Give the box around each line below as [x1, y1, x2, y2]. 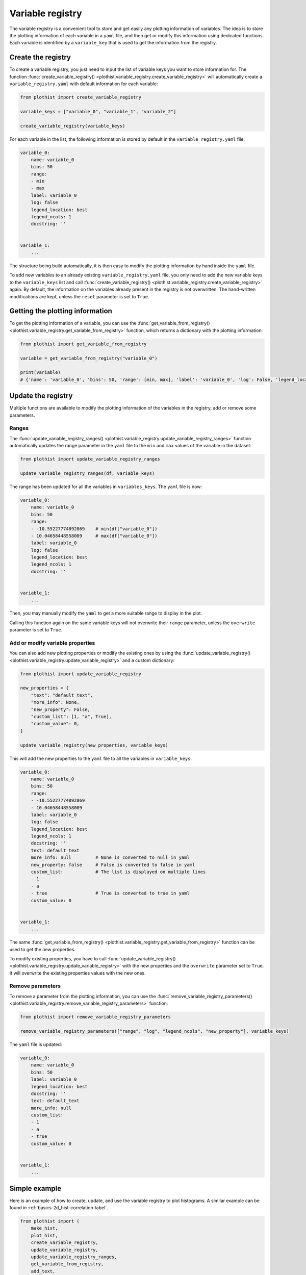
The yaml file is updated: [9, 1041, 62, 1048]
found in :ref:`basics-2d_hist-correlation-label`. [9, 1205, 108, 1211]
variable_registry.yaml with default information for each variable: [9, 81, 158, 87]
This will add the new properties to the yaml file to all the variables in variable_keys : [9, 755, 192, 761]
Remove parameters [9, 982, 61, 989]
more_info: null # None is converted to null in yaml [31, 855, 190, 860]
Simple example [9, 1184, 62, 1193]
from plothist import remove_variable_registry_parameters [20, 1014, 171, 1020]
